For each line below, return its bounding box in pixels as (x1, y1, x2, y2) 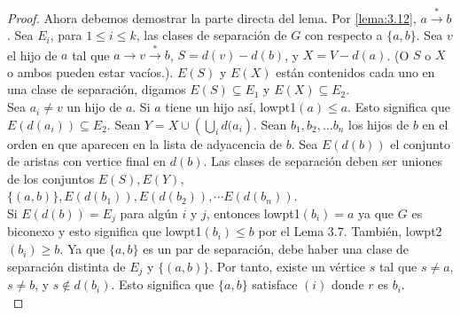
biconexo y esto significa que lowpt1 (7, 222, 202, 240)
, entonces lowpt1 (206, 204, 300, 223)
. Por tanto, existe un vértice (209, 256, 365, 275)
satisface (252, 275, 298, 294)
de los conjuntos (7, 169, 95, 187)
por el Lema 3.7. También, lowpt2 (258, 222, 442, 240)
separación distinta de (7, 256, 126, 275)
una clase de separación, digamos (7, 80, 186, 98)
